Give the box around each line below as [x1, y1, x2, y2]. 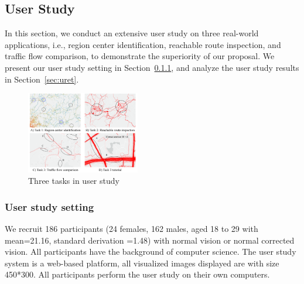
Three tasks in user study [28, 174, 119, 187]
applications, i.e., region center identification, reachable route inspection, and [5, 38, 281, 50]
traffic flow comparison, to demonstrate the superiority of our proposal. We [5, 50, 275, 62]
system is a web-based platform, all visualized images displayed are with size [5, 256, 279, 269]
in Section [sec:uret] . [5, 73, 79, 85]
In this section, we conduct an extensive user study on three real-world [5, 27, 259, 39]
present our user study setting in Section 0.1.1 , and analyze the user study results [5, 61, 299, 73]
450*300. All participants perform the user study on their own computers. [5, 268, 270, 280]
